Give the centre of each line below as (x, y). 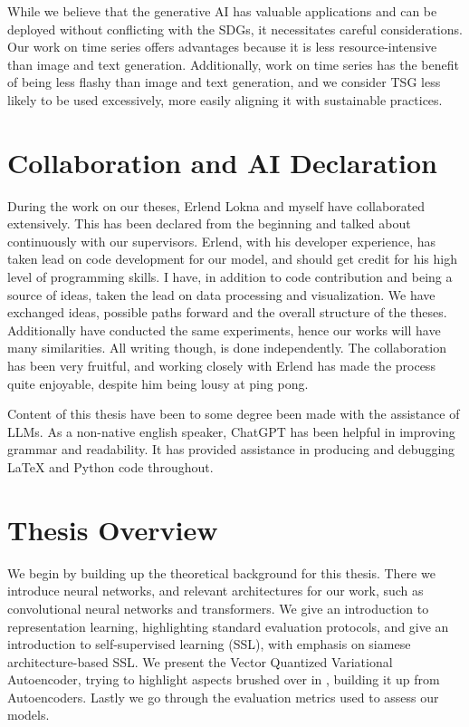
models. (29, 715)
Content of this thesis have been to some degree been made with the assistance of (234, 414)
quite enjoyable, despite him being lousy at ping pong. (158, 383)
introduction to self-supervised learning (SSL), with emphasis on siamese (209, 644)
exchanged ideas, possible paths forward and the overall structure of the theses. (227, 312)
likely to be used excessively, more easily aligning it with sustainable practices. (225, 99)
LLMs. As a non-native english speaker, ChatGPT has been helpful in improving (231, 431)
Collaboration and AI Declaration (222, 162)
